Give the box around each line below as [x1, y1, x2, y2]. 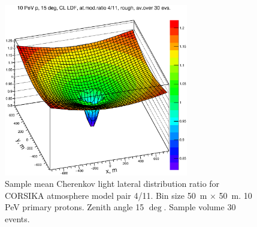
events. [5, 213, 30, 225]
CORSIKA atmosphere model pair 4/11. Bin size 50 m [5, 189, 207, 201]
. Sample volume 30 [164, 201, 236, 213]
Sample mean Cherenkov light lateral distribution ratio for [5, 177, 220, 190]
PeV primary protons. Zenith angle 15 [5, 201, 144, 213]
